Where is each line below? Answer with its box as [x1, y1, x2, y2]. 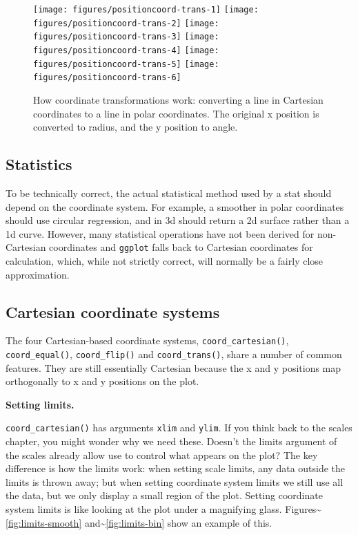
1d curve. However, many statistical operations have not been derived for [6, 226, 315, 241]
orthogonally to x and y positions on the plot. [6, 374, 199, 388]
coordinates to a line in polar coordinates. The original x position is [33, 106, 319, 120]
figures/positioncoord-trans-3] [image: [33, 32, 219, 42]
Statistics [6, 153, 72, 175]
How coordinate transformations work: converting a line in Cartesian [33, 92, 324, 106]
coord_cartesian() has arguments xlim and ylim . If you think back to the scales [6, 420, 352, 435]
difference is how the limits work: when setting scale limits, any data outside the [6, 461, 346, 476]
